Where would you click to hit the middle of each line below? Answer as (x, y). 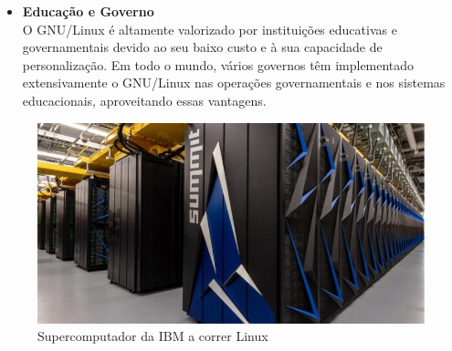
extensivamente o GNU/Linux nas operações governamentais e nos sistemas (234, 83)
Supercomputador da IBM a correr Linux (153, 336)
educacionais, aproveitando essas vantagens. (144, 100)
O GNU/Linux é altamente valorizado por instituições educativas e (210, 29)
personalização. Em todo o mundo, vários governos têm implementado (218, 64)
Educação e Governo (88, 11)
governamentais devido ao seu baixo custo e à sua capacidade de (202, 47)
